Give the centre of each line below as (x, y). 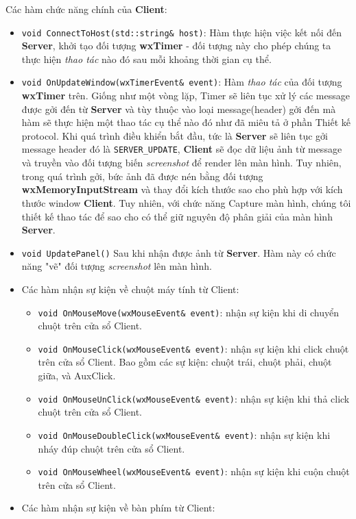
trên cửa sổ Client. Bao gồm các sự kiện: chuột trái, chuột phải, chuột (185, 362)
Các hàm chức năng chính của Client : (86, 9)
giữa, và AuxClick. (77, 376)
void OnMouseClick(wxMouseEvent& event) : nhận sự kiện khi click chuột (193, 348)
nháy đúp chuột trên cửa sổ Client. (111, 448)
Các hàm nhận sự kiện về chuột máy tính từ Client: (130, 289)
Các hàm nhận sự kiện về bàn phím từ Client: (118, 508)
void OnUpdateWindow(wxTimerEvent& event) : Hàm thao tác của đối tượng (182, 82)
